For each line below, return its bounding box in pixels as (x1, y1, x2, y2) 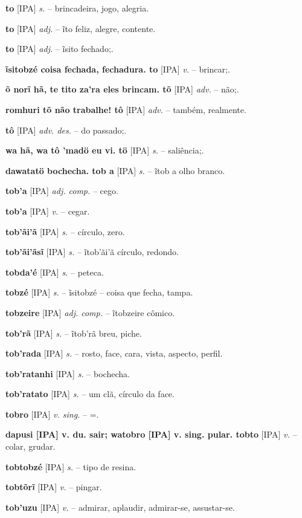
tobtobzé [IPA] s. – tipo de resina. (5, 460, 137, 473)
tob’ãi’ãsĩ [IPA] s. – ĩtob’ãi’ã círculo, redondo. (5, 245, 179, 258)
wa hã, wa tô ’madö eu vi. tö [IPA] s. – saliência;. (5, 144, 204, 157)
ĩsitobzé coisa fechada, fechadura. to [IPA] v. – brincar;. (5, 62, 230, 75)
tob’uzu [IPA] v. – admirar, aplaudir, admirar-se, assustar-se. (5, 500, 235, 513)
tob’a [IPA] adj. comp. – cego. (5, 184, 118, 197)
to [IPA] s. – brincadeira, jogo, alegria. (5, 2, 149, 14)
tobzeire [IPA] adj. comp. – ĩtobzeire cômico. (5, 306, 175, 319)
